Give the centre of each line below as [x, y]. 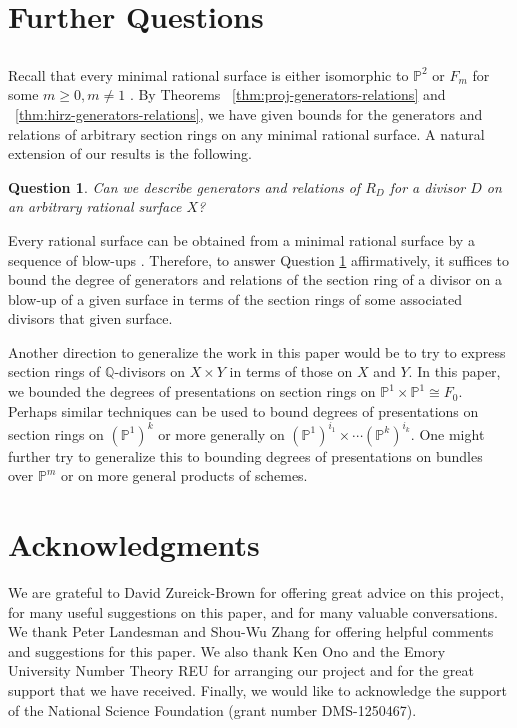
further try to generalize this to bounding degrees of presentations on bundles [245, 455]
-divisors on [149, 371]
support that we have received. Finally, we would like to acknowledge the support [258, 690]
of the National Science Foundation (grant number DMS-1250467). [212, 709]
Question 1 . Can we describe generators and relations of [184, 186]
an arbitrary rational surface [95, 206]
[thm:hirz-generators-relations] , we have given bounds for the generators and [249, 113]
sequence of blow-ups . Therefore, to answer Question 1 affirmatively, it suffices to [259, 259]
